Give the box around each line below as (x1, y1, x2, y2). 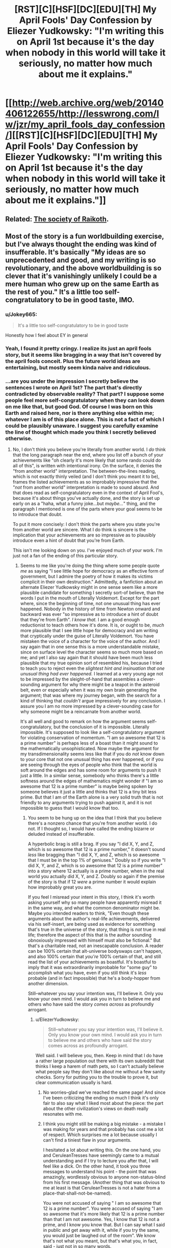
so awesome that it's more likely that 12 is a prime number (43, 1211, 165, 1217)
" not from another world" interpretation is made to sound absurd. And (12, 485, 159, 491)
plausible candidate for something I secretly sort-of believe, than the (20, 589, 164, 596)
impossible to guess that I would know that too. (20, 805, 120, 811)
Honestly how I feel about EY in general (5, 332, 88, 338)
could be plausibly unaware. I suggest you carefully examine (5, 422, 159, 430)
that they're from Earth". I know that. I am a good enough (20, 617, 140, 623)
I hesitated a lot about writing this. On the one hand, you (43, 1147, 161, 1153)
